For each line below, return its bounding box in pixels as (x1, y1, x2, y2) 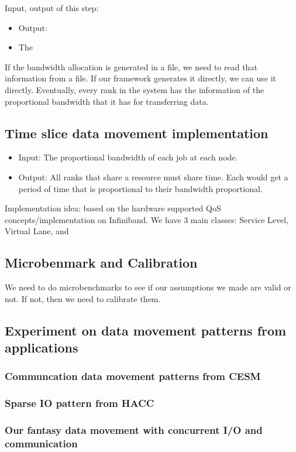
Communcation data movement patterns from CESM (5, 369, 261, 383)
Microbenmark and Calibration (5, 254, 198, 272)
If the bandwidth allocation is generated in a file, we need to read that (5, 60, 257, 73)
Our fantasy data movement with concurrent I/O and (5, 423, 263, 437)
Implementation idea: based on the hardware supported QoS (5, 202, 221, 214)
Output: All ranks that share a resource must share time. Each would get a (18, 170, 288, 183)
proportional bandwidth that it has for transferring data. (5, 95, 209, 107)
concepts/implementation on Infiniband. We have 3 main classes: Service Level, (5, 213, 289, 225)
